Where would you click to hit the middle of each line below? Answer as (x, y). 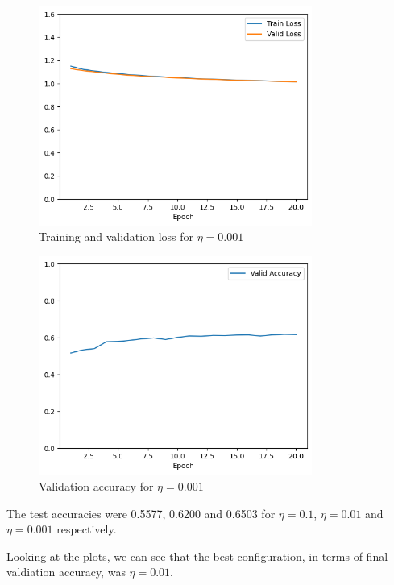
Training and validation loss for (116, 236)
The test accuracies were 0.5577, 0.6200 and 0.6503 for (141, 513)
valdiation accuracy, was (66, 572)
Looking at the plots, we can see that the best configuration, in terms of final (197, 556)
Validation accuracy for (96, 485)
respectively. (87, 529)
